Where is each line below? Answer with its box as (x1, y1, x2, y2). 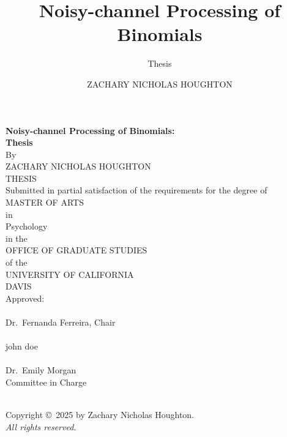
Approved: (6, 291, 45, 304)
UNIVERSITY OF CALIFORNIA (6, 267, 134, 280)
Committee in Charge (6, 375, 87, 388)
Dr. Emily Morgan (6, 364, 76, 376)
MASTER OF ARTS (6, 196, 84, 209)
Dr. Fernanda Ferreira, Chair (6, 316, 116, 328)
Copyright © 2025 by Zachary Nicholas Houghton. (6, 408, 195, 421)
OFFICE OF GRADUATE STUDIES (6, 244, 147, 256)
